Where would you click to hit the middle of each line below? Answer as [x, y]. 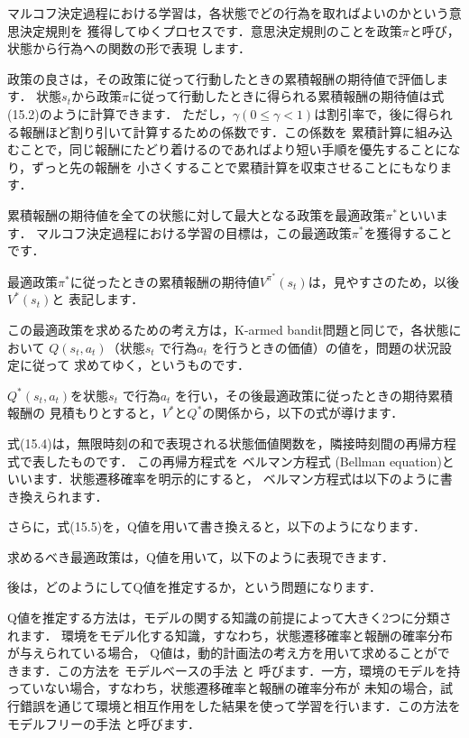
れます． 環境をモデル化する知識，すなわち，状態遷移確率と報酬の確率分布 [230, 635]
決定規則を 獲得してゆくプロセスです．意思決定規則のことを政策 [211, 30]
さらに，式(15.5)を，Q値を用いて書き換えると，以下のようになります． [217, 526]
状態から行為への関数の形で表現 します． [129, 48]
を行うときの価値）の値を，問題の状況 [325, 347]
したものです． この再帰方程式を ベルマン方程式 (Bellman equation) [243, 461]
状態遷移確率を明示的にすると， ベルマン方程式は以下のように [255, 479]
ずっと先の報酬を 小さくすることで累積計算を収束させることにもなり [236, 166]
